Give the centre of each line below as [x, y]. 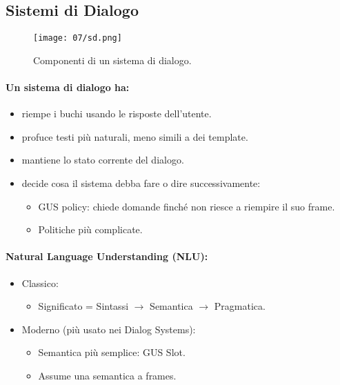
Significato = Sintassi [83, 306]
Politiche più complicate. [90, 229]
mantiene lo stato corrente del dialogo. [103, 160]
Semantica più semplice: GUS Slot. [112, 352]
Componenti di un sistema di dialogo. [112, 60]
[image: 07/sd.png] [78, 38]
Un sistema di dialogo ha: [68, 87]
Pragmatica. [240, 306]
